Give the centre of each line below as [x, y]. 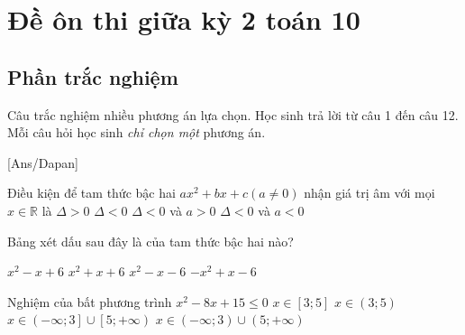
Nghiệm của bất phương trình [90, 301]
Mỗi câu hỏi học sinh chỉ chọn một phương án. [137, 132]
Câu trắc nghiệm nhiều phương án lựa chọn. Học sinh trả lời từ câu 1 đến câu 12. [233, 114]
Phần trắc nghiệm [93, 76]
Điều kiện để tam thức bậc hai [91, 193]
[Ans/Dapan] [43, 162]
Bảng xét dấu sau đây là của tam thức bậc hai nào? [150, 241]
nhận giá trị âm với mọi [369, 193]
